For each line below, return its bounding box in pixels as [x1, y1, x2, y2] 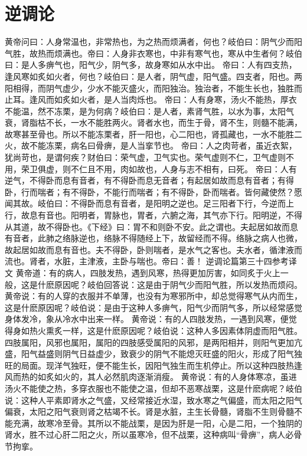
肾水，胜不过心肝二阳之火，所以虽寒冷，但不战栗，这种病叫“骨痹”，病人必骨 [5, 428, 302, 441]
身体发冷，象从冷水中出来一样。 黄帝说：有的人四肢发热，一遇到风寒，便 [5, 313, 289, 325]
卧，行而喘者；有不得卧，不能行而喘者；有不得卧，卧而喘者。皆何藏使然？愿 [5, 185, 302, 198]
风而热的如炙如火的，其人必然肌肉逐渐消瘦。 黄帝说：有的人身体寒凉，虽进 [5, 370, 297, 383]
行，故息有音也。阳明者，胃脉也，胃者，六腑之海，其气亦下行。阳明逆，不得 [5, 209, 302, 221]
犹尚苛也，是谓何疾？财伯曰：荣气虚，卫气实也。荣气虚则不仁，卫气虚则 [5, 151, 286, 163]
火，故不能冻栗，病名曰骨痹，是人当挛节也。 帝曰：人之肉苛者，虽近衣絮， [5, 139, 297, 152]
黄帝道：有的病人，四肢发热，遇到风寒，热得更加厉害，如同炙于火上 [15, 267, 280, 278]
